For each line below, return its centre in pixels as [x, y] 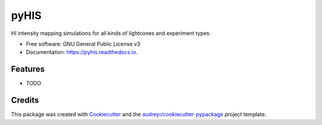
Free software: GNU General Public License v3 [83, 44]
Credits [25, 100]
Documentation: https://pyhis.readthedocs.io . [82, 52]
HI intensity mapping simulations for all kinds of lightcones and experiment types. [111, 33]
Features [28, 69]
